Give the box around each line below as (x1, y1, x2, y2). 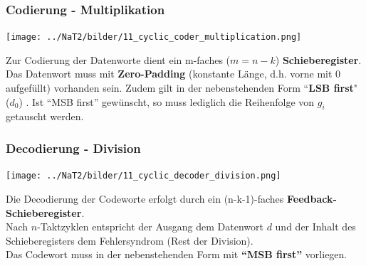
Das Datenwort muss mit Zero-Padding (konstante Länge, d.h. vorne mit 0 (6, 66, 341, 81)
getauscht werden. (6, 109, 84, 124)
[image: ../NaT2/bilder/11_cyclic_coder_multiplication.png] (6, 32, 302, 43)
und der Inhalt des (275, 219, 356, 234)
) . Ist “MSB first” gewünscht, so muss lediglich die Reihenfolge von (19, 94, 315, 109)
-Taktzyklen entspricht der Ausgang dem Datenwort (37, 219, 263, 234)
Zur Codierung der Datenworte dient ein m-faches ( (6, 52, 231, 67)
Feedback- (286, 191, 337, 206)
